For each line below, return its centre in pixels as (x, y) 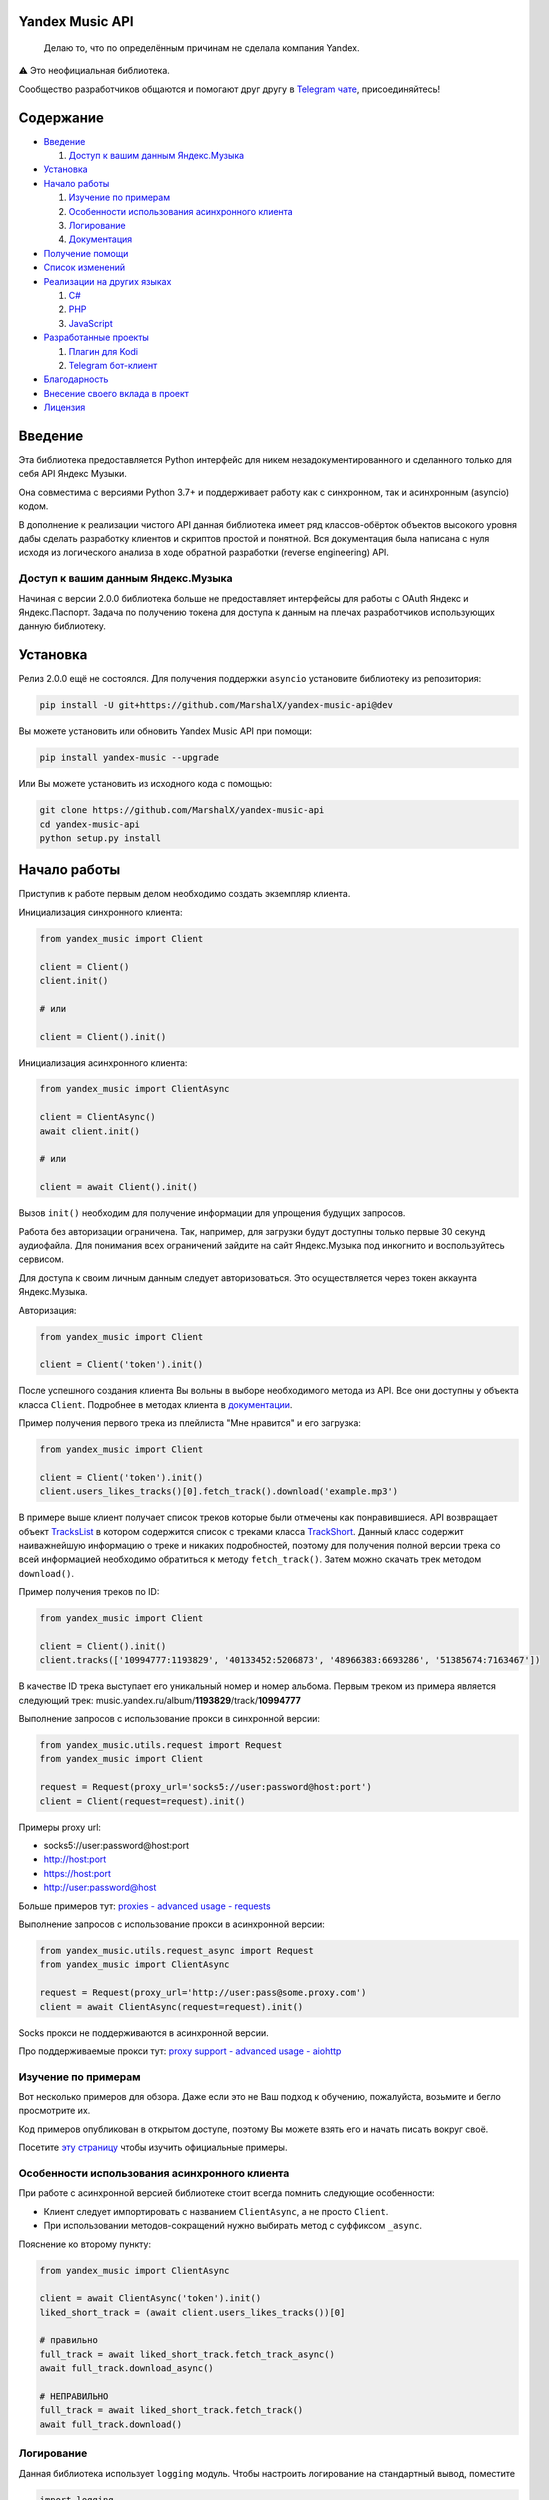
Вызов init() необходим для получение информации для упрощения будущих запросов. (212, 1213)
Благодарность (76, 379)
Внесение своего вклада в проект (116, 393)
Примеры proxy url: (60, 1827)
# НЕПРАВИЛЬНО (74, 2396)
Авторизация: (47, 1310)
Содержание (61, 117)
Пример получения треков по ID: (89, 1592)
